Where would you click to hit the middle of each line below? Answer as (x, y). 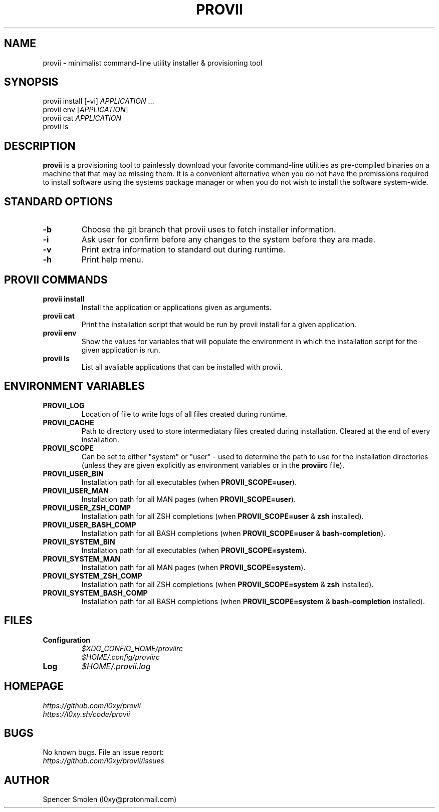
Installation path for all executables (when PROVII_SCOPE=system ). (194, 550)
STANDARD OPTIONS (58, 201)
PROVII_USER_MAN (76, 490)
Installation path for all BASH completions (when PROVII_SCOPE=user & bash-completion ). (234, 533)
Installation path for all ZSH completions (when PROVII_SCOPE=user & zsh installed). (223, 516)
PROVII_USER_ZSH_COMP (87, 507)
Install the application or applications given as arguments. (176, 307)
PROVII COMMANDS (56, 280)
